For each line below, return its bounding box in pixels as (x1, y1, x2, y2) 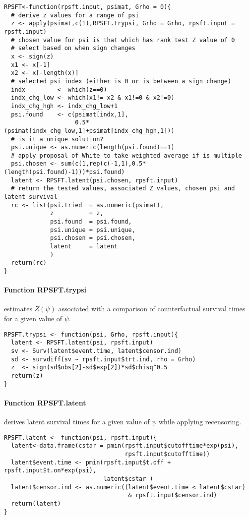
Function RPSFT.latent (4, 397, 86, 407)
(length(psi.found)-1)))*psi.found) (4, 169, 125, 176)
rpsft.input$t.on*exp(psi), (4, 467, 97, 474)
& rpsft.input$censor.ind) (128, 492, 217, 499)
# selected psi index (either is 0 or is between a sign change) (11, 77, 232, 85)
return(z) (11, 372, 43, 379)
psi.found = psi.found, (50, 218, 132, 226)
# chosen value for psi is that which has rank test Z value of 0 (11, 36, 235, 44)
